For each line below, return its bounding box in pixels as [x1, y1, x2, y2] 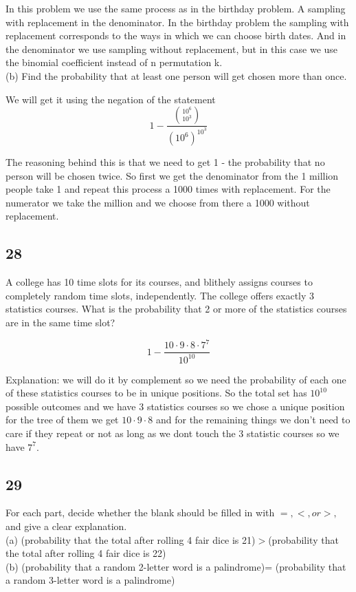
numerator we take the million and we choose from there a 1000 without [5, 195, 310, 209]
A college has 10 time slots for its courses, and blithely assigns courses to [5, 275, 313, 289]
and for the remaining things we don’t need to [156, 412, 351, 427]
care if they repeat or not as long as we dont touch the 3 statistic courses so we [5, 425, 340, 440]
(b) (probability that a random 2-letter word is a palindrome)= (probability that [5, 559, 346, 573]
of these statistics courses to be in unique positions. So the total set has [5, 385, 307, 400]
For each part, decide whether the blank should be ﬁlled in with [5, 505, 275, 520]
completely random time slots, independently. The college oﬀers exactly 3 [5, 288, 315, 302]
